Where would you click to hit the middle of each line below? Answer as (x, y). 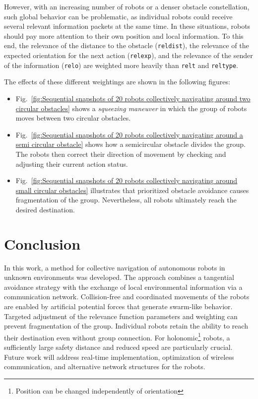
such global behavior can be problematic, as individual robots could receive (118, 16)
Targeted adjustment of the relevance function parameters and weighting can (121, 316)
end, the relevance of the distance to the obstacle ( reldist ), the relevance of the (127, 45)
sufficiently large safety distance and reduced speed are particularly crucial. (118, 347)
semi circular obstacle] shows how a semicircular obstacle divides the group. (130, 144)
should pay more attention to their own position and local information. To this (124, 35)
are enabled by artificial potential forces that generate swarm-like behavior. (118, 306)
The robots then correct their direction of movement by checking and (121, 154)
